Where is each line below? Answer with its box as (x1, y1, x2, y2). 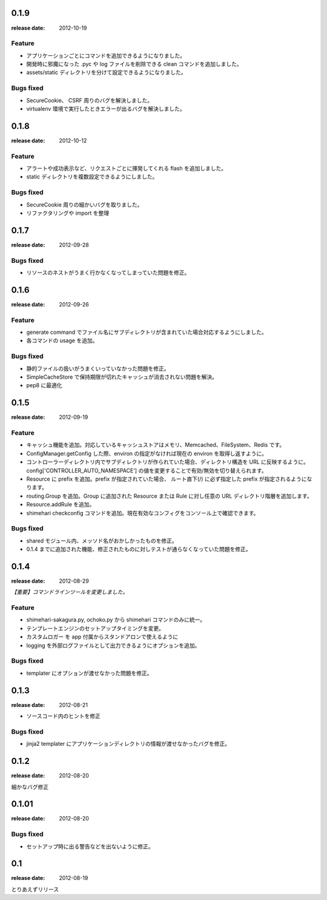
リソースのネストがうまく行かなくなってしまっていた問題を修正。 (26, 269, 190, 276)
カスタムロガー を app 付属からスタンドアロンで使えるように (26, 633, 179, 640)
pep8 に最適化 (26, 382, 62, 389)
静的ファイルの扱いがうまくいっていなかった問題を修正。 (26, 365, 170, 372)
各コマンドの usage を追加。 (26, 337, 98, 344)
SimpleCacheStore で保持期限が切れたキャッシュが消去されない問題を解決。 (26, 373, 218, 381)
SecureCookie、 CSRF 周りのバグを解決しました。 (26, 96, 153, 104)
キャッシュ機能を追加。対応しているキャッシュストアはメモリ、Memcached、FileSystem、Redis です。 (26, 441, 285, 448)
